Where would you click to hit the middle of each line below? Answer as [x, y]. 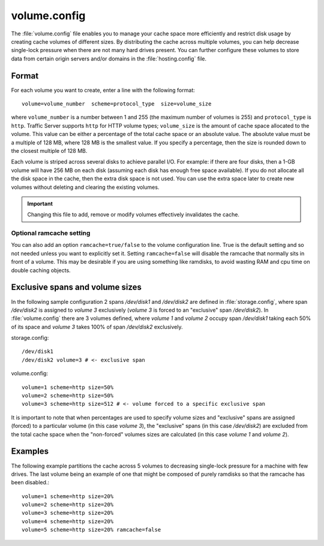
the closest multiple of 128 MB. [49, 150]
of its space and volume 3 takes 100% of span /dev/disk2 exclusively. [97, 327]
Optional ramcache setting [51, 233]
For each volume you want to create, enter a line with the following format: [103, 90]
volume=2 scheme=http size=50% [68, 396]
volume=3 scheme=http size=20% [68, 513]
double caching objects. [41, 270]
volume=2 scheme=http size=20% [68, 505]
